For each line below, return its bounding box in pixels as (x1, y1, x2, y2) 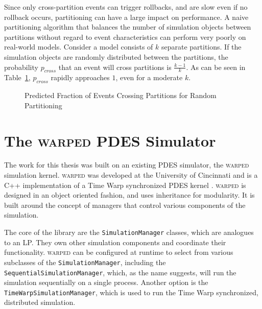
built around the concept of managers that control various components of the (4, 199, 246, 210)
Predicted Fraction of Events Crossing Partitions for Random (25, 90, 217, 101)
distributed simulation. (4, 297, 76, 307)
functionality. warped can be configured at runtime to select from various (4, 247, 233, 257)
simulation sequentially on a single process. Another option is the (4, 277, 208, 288)
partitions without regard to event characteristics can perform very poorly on (4, 31, 246, 42)
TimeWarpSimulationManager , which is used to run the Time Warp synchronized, (4, 287, 258, 297)
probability (4, 61, 38, 72)
